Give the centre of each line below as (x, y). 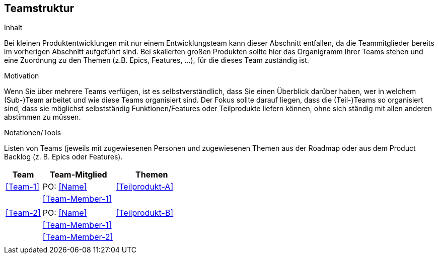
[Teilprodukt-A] (145, 187)
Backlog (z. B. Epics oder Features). (63, 157)
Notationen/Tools (33, 133)
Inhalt (13, 28)
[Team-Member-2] (78, 237)
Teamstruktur (39, 8)
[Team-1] (23, 187)
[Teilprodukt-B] (145, 213)
